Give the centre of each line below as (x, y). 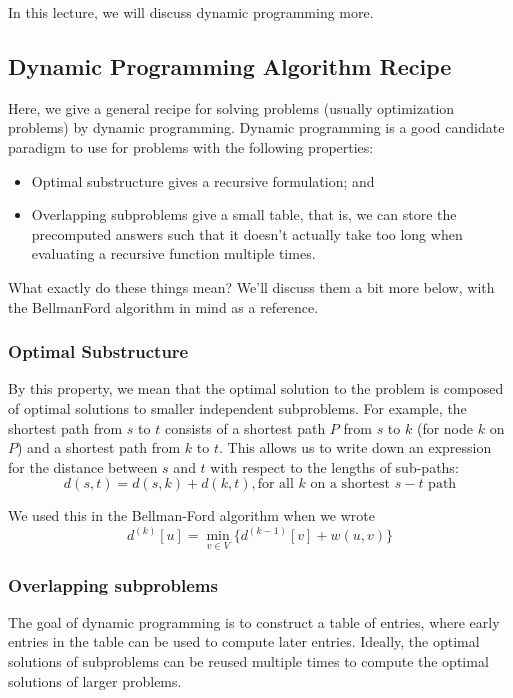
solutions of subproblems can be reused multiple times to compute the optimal (248, 660)
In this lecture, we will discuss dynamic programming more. (191, 12)
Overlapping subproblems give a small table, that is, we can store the (244, 214)
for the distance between (83, 466)
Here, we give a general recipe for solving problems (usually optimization (231, 107)
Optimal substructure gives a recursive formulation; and (203, 180)
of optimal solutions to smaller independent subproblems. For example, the (237, 407)
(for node (444, 427)
